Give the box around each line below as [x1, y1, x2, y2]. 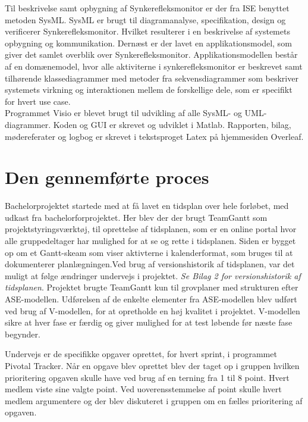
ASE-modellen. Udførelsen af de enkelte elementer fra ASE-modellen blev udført [5, 293, 297, 305]
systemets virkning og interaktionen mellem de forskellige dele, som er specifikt [5, 83, 293, 96]
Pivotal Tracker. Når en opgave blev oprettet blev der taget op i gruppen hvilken [5, 359, 300, 371]
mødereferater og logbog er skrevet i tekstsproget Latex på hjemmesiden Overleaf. [5, 130, 304, 142]
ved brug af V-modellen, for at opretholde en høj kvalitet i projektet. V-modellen [5, 304, 300, 317]
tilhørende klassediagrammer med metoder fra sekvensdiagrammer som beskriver [5, 71, 298, 84]
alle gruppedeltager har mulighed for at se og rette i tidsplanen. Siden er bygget [5, 235, 296, 247]
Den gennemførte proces [5, 165, 209, 189]
